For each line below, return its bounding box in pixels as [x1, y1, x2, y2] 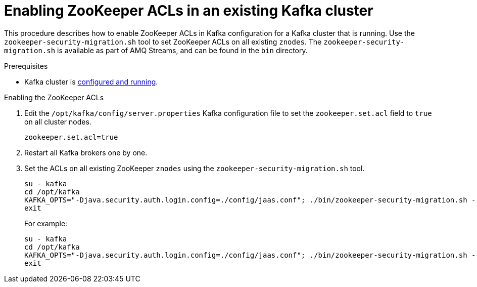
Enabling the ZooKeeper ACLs [4, 93, 104, 102]
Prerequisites [4, 61, 48, 70]
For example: [24, 219, 68, 228]
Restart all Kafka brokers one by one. [24, 148, 148, 157]
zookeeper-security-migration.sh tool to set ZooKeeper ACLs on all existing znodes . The [4, 37, 322, 46]
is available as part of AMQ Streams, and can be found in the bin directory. [57, 46, 308, 55]
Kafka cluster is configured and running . [24, 77, 158, 86]
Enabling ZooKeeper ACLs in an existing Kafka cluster [4, 2, 373, 19]
